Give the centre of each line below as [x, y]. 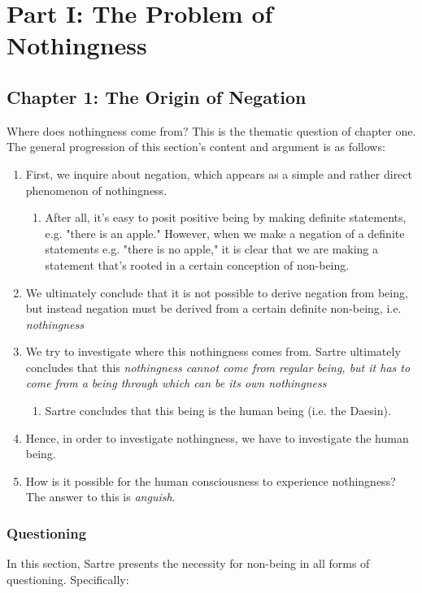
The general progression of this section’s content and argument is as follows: [196, 147]
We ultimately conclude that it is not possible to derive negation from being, [217, 292]
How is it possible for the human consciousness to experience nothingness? [211, 480]
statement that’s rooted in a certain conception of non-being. [197, 264]
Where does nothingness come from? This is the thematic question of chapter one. [211, 130]
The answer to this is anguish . [100, 497]
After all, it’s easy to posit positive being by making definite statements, [226, 217]
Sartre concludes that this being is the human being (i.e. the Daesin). [218, 411]
